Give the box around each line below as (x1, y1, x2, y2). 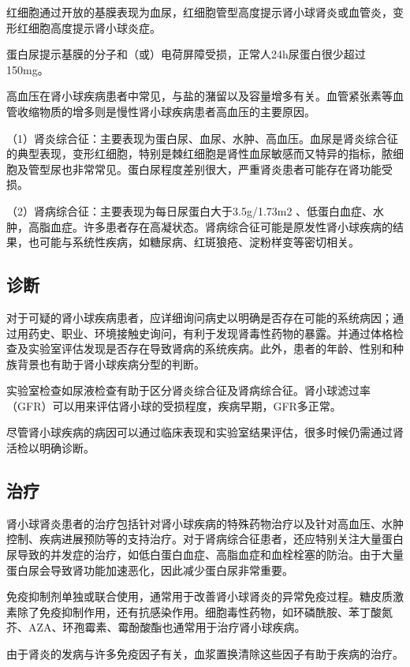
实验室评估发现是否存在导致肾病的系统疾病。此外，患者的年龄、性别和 (28, 340, 393, 357)
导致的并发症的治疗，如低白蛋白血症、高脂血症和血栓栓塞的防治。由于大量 (17, 546, 404, 563)
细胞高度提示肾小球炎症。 (28, 19, 161, 36)
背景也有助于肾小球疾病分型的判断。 (17, 355, 205, 372)
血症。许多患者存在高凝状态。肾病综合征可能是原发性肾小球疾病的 (50, 218, 393, 234)
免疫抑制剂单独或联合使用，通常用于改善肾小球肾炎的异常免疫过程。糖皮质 (6, 588, 393, 605)
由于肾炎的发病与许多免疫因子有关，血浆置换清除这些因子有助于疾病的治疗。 (6, 646, 404, 662)
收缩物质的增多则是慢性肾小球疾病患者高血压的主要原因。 (17, 103, 315, 119)
